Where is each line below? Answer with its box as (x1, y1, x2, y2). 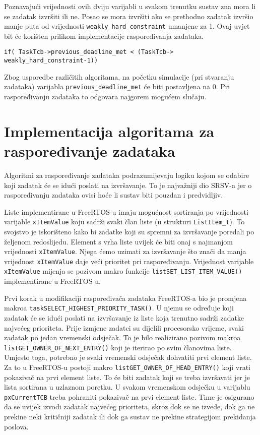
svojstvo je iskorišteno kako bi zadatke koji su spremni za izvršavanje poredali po (4, 226, 254, 236)
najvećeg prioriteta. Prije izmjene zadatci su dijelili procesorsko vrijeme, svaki (4, 322, 244, 333)
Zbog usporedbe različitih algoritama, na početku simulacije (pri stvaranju (4, 71, 234, 82)
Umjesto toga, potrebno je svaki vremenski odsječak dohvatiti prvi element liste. (4, 352, 252, 362)
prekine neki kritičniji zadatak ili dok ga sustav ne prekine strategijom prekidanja (4, 411, 256, 422)
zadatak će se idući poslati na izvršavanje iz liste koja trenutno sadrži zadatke (4, 312, 244, 323)
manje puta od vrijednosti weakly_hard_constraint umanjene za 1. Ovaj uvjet (4, 21, 250, 31)
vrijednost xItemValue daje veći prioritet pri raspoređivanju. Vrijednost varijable (4, 256, 254, 266)
